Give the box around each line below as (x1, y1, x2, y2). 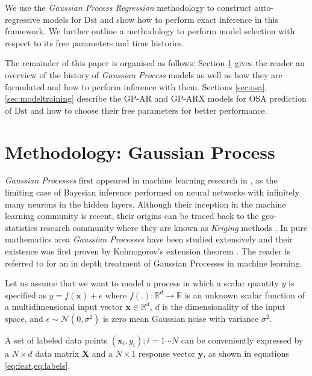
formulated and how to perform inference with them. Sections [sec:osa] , (5, 80, 267, 93)
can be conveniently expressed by (181, 334, 304, 346)
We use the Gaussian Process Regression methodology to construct (5, 1, 252, 13)
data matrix (35, 347, 80, 359)
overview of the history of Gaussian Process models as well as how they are (5, 68, 282, 81)
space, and (5, 312, 43, 324)
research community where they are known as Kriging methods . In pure (40, 221, 308, 233)
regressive (5, 13, 40, 25)
